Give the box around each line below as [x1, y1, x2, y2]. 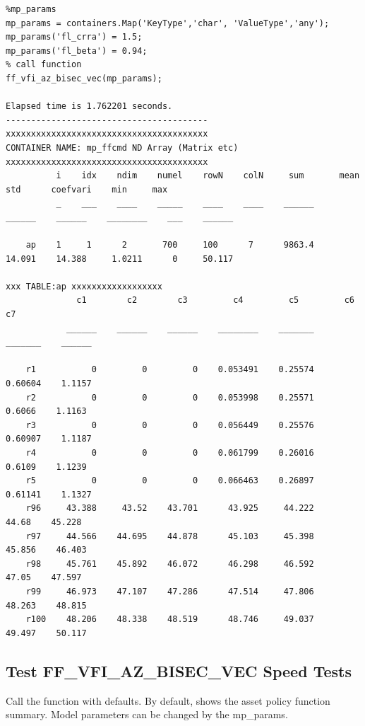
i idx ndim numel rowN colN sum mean [56, 171, 360, 181]
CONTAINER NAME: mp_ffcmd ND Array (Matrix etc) [6, 142, 239, 153]
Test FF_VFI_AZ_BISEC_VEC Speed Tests [6, 659, 352, 681]
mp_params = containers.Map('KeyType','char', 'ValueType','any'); [6, 18, 330, 28]
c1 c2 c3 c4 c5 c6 [76, 295, 354, 306]
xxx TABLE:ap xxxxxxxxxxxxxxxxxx [6, 281, 162, 292]
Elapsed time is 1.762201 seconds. [6, 101, 173, 112]
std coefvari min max [6, 184, 168, 195]
